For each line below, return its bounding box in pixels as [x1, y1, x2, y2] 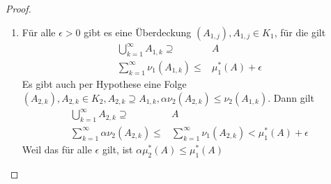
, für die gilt [274, 24, 326, 39]
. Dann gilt [268, 90, 314, 105]
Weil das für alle [22, 141, 92, 156]
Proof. [6, 1, 31, 15]
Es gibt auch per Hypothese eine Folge [22, 76, 187, 91]
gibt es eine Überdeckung [84, 24, 192, 39]
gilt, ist [102, 141, 133, 156]
